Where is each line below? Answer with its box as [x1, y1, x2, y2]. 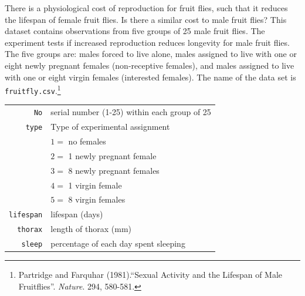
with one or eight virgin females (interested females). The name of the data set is [5, 70, 296, 83]
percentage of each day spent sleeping [50, 237, 185, 250]
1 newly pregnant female [68, 149, 157, 162]
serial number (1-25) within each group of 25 [50, 106, 211, 118]
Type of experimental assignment [50, 120, 170, 133]
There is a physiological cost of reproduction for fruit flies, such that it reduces [5, 2, 288, 14]
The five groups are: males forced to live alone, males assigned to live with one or [5, 48, 297, 60]
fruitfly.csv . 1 [5, 83, 61, 96]
